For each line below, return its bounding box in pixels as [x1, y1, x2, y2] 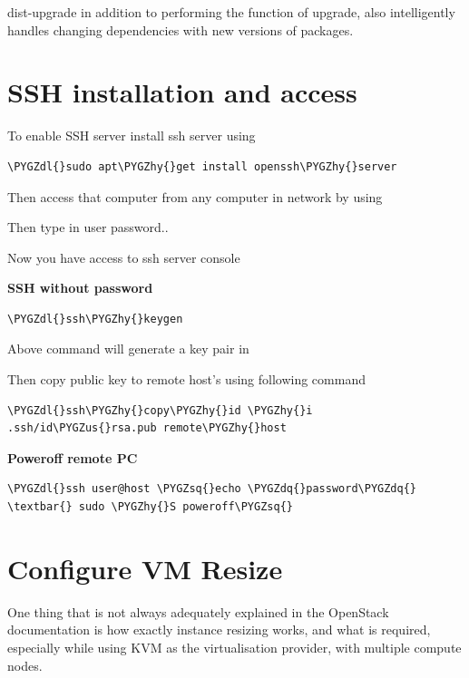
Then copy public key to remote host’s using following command [7, 370, 366, 389]
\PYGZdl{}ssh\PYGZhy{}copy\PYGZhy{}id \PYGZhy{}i [7, 403, 313, 417]
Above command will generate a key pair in [7, 339, 249, 358]
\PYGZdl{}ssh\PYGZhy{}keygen [7, 312, 183, 325]
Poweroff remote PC [7, 448, 138, 467]
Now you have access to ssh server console [7, 247, 240, 266]
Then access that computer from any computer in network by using [7, 187, 383, 206]
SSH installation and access [7, 73, 357, 111]
